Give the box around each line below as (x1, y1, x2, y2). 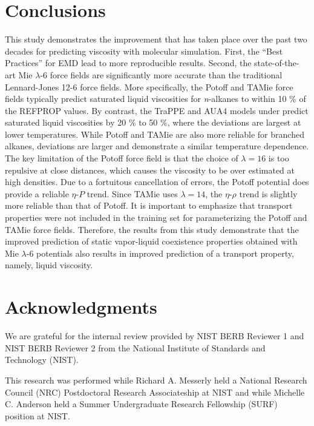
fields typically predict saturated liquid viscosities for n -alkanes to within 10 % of (5, 92, 306, 105)
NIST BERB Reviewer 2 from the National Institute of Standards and (5, 341, 266, 354)
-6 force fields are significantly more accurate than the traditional (40, 68, 283, 81)
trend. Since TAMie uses (87, 187, 178, 200)
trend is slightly (239, 187, 298, 200)
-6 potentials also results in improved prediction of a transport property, (26, 246, 294, 259)
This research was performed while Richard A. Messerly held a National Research (5, 373, 307, 386)
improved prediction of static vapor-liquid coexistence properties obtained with (5, 235, 298, 248)
